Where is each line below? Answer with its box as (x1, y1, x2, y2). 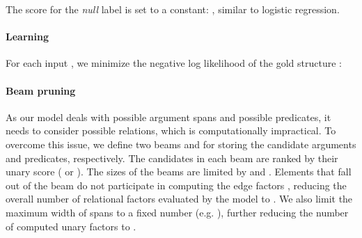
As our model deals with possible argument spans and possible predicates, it (6, 109, 331, 124)
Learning (6, 29, 49, 44)
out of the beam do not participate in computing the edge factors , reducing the (6, 177, 347, 192)
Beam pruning (6, 83, 76, 97)
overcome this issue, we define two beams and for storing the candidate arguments (6, 136, 356, 151)
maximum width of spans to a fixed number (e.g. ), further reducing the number (6, 205, 349, 219)
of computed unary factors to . (6, 219, 136, 233)
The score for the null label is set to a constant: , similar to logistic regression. (6, 2, 340, 16)
